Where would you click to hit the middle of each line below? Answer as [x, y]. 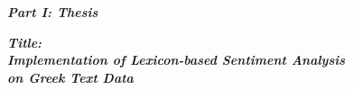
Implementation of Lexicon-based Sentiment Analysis [176, 60]
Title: [25, 42]
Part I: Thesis [53, 12]
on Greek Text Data [70, 77]
